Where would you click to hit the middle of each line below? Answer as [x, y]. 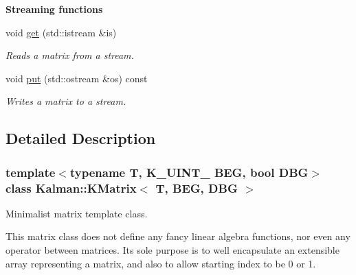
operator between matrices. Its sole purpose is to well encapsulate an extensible [173, 250]
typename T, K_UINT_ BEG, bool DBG [189, 172]
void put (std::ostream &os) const [77, 78]
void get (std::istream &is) [61, 32]
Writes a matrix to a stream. [66, 101]
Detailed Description [81, 138]
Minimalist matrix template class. [77, 213]
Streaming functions [54, 9]
